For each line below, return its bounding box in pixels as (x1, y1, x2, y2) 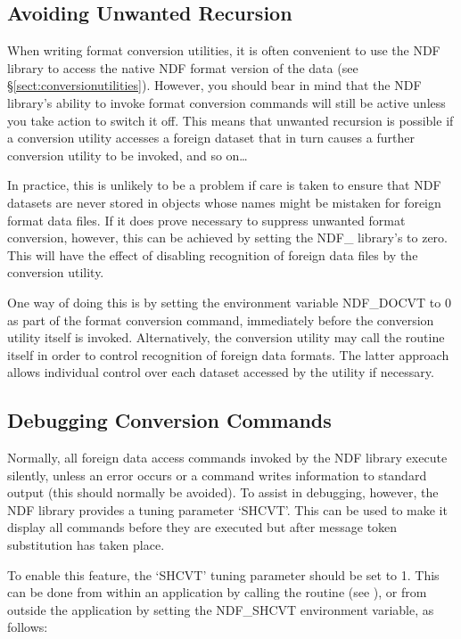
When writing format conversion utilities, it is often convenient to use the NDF (7, 41, 440, 60)
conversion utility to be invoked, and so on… (7, 145, 248, 164)
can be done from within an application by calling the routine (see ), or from (7, 583, 427, 602)
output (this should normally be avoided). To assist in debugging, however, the (7, 483, 439, 502)
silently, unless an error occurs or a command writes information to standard (7, 465, 427, 484)
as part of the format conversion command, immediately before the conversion (7, 310, 434, 329)
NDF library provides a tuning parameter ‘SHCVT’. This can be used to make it (7, 500, 448, 519)
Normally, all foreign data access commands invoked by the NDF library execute (7, 448, 448, 467)
